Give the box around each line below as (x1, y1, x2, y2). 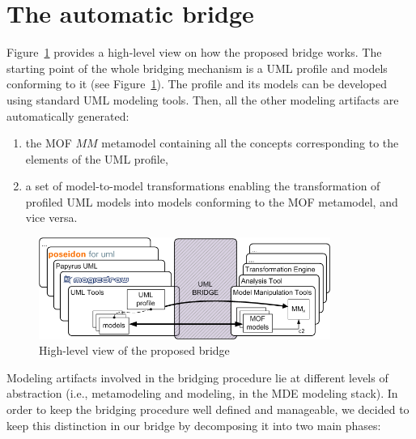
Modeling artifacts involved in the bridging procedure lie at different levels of (6, 369, 388, 386)
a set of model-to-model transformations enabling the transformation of (25, 177, 380, 194)
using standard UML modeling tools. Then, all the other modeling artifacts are (6, 91, 399, 108)
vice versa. (25, 209, 78, 226)
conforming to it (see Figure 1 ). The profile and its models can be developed (6, 75, 387, 92)
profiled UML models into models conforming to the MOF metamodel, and (25, 193, 398, 210)
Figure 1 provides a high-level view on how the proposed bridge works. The (6, 44, 382, 61)
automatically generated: (6, 107, 129, 124)
